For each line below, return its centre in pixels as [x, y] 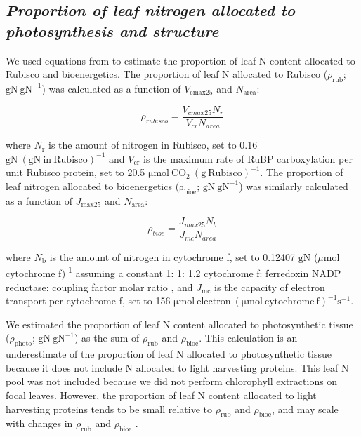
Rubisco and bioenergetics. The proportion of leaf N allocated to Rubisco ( [167, 74]
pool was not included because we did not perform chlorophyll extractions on [172, 381]
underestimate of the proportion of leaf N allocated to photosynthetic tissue [169, 354]
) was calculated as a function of [111, 88]
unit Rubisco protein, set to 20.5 [76, 172]
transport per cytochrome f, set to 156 [88, 301]
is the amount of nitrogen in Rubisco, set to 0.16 [153, 145]
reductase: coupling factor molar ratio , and [99, 287]
